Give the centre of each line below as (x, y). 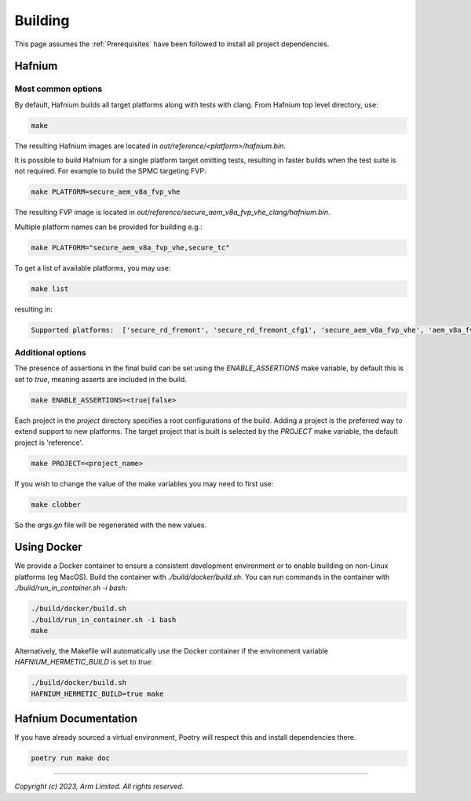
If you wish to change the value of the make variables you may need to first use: (144, 483)
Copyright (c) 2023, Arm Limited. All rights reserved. (99, 786)
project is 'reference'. (49, 442)
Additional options (50, 353)
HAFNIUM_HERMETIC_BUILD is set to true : (84, 662)
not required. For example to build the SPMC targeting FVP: (110, 171)
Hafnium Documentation (76, 719)
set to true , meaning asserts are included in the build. (101, 379)
